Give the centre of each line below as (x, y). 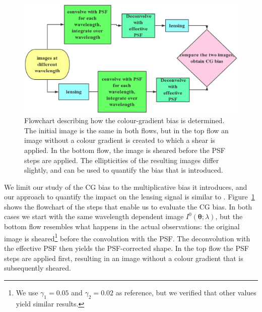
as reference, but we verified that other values (186, 292)
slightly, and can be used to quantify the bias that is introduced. (124, 170)
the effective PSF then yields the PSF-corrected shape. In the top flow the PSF (126, 248)
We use (27, 292)
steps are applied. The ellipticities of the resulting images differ (122, 160)
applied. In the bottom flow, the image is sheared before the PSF (125, 150)
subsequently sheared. (38, 268)
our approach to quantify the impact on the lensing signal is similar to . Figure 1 (129, 197)
